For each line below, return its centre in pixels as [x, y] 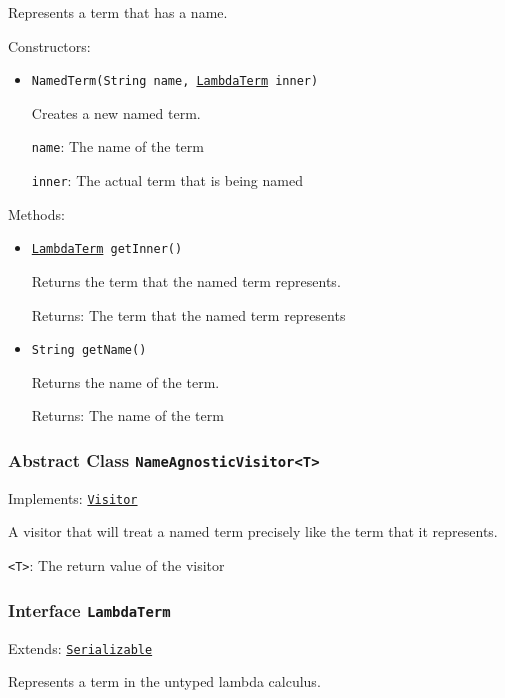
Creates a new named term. [116, 112]
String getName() [89, 350]
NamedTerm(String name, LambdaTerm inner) [175, 81]
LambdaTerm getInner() [107, 249]
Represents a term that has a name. [118, 12]
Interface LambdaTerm [89, 609]
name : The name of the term [117, 146]
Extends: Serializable [80, 647]
